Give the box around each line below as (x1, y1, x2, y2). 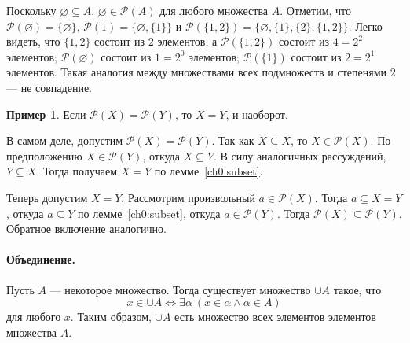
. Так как (211, 132, 254, 149)
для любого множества (159, 2, 269, 18)
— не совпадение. (6, 79, 92, 95)
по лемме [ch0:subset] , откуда (78, 205, 221, 221)
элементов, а (157, 33, 218, 50)
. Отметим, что (280, 2, 352, 18)
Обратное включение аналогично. (6, 220, 167, 237)
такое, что (333, 281, 382, 297)
